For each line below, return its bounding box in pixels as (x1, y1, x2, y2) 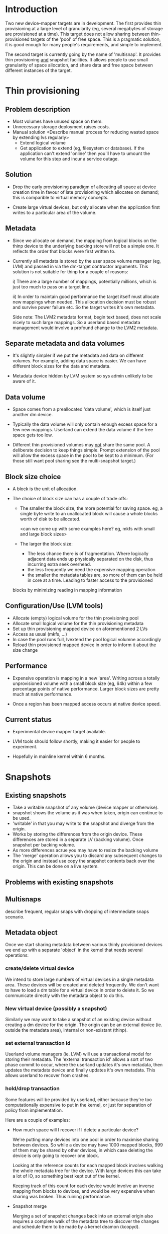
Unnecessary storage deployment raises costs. (12, 123, 110, 129)
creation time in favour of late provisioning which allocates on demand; (12, 189, 159, 195)
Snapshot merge (12, 1203, 47, 1209)
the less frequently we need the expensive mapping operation (27, 567, 155, 572)
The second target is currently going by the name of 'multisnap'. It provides (5, 51, 161, 57)
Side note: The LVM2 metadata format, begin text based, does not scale (12, 314, 161, 320)
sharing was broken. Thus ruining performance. (12, 1193, 111, 1199)
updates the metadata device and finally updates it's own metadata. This (5, 1067, 155, 1073)
